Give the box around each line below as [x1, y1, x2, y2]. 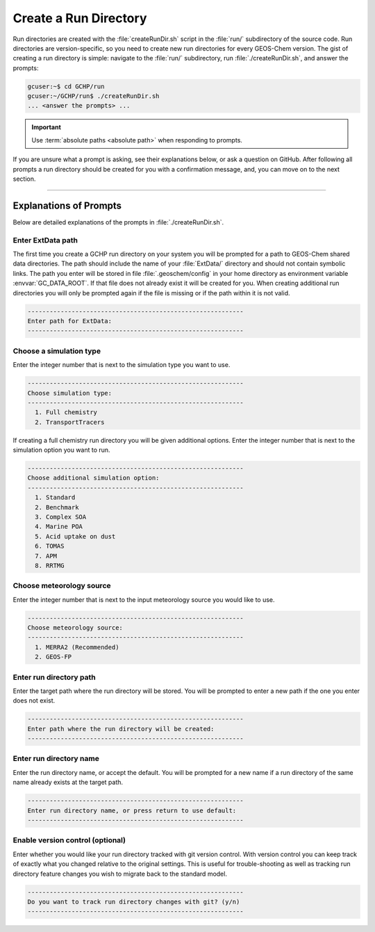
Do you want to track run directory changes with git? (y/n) [27, 897, 240, 906]
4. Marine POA [35, 523, 83, 531]
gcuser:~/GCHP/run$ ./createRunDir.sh [27, 92, 160, 100]
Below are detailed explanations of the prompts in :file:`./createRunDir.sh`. [12, 218, 224, 226]
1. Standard [35, 493, 76, 502]
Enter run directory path [12, 672, 97, 682]
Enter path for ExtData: [27, 317, 112, 325]
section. [12, 174, 36, 183]
